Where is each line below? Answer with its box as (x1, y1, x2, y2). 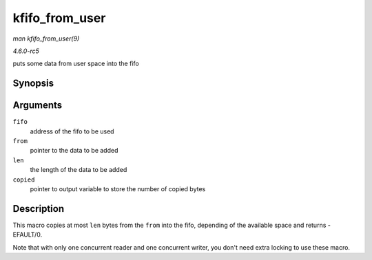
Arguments (12, 100, 63, 111)
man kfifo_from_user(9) (12, 34, 80, 43)
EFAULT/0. (12, 230, 43, 239)
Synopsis (12, 78, 54, 89)
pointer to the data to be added (30, 147, 118, 155)
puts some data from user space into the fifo (12, 59, 139, 68)
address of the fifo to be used (30, 127, 114, 136)
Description (12, 203, 65, 215)
